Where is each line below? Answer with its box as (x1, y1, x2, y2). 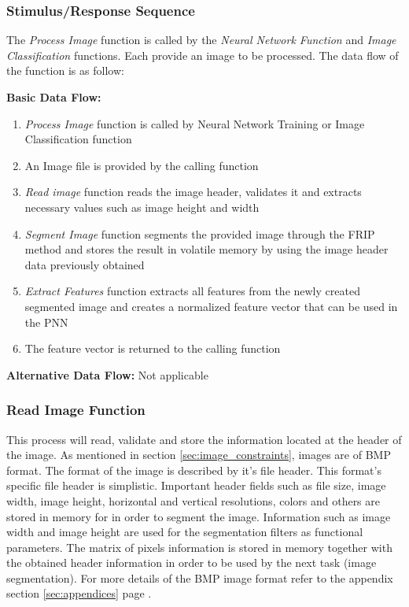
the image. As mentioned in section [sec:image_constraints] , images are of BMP (6, 446, 391, 463)
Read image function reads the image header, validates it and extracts (24, 183, 362, 200)
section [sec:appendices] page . (6, 585, 152, 601)
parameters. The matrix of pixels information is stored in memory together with (6, 539, 392, 555)
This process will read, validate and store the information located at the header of (6, 431, 402, 447)
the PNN (24, 313, 68, 330)
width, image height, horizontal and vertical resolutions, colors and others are (6, 492, 381, 509)
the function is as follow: (6, 62, 124, 79)
